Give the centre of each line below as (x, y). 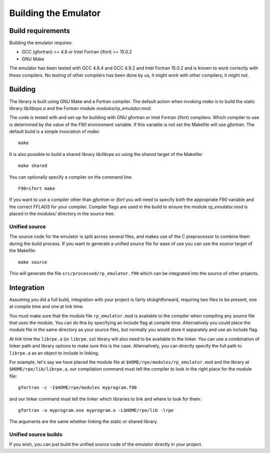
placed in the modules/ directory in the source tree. (62, 214)
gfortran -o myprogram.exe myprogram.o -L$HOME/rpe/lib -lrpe (96, 410)
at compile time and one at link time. (46, 306)
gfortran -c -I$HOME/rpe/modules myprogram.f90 (77, 388)
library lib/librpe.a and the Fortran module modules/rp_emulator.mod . (80, 108)
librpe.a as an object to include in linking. (54, 353)
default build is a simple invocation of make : (54, 131)
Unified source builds (36, 434)
